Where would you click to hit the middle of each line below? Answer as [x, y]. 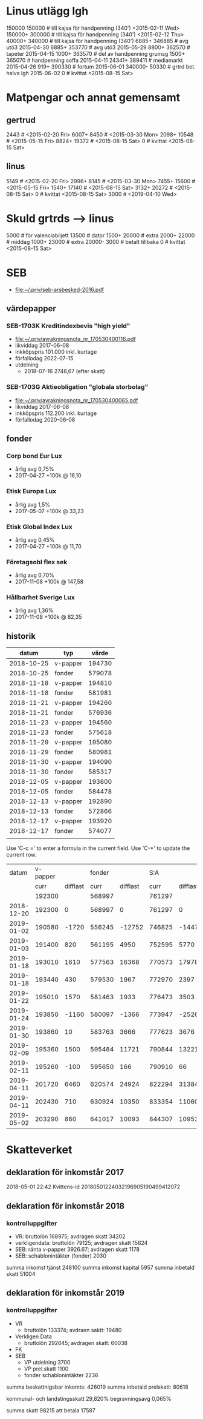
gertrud [21, 120]
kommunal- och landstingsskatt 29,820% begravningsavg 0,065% [89, 1398]
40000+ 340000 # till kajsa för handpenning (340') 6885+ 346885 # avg [97, 41]
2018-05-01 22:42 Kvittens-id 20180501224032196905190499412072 [93, 1187]
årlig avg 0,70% [34, 575]
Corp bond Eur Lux [34, 456]
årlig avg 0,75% [34, 469]
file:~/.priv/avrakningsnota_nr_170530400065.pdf [76, 400]
